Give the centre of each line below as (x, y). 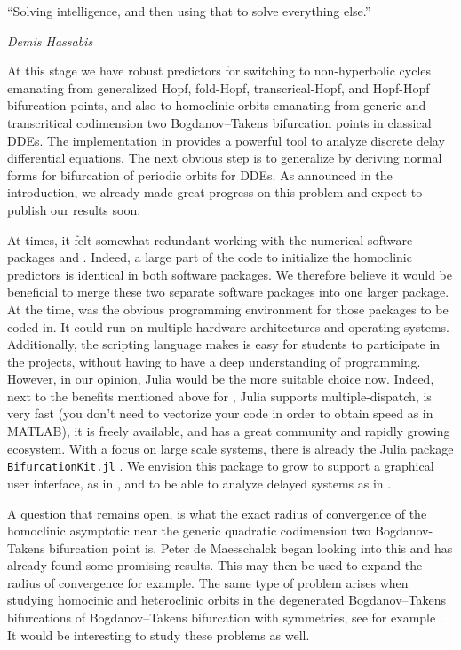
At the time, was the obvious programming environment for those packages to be (228, 309)
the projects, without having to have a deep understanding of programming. (214, 361)
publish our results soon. (74, 209)
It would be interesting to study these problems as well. (159, 634)
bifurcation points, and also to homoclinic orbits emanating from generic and (217, 105)
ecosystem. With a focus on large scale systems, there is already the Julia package (230, 448)
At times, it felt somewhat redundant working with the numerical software (210, 239)
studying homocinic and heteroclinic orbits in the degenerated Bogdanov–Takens (227, 600)
